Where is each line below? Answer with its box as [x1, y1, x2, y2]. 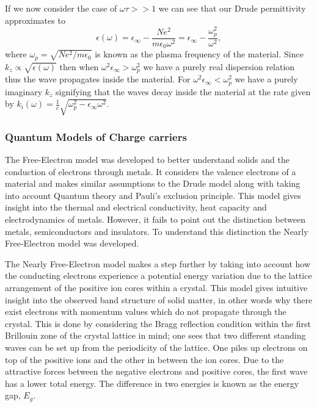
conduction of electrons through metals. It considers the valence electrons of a [5, 165, 296, 178]
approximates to [5, 13, 65, 26]
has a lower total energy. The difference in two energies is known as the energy [5, 376, 299, 389]
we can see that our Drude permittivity [158, 2, 306, 14]
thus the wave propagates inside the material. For [5, 73, 191, 85]
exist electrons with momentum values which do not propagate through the [5, 305, 286, 318]
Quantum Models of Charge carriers [5, 129, 187, 144]
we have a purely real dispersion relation [143, 60, 295, 73]
